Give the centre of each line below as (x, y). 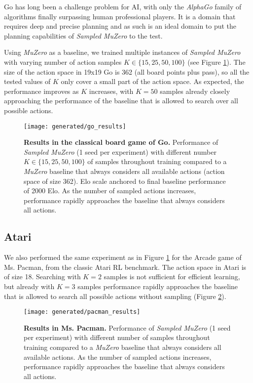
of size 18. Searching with (42, 277)
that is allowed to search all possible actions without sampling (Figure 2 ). (115, 296)
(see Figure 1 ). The (217, 62)
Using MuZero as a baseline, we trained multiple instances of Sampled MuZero (122, 52)
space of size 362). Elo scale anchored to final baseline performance (125, 181)
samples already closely (195, 91)
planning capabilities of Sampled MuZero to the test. (83, 35)
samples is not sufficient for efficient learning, (172, 277)
